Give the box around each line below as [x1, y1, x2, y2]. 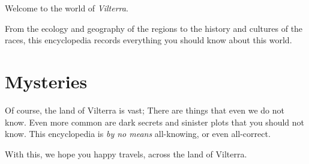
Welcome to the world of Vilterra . [5, 2, 128, 14]
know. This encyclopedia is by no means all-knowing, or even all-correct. [5, 127, 271, 140]
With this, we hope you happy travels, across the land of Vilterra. [5, 147, 247, 160]
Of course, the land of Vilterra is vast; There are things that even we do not [5, 103, 284, 116]
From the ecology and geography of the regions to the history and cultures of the [5, 22, 303, 34]
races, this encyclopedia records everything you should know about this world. [5, 34, 292, 46]
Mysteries [5, 68, 88, 93]
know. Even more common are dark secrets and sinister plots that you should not [5, 115, 304, 128]
